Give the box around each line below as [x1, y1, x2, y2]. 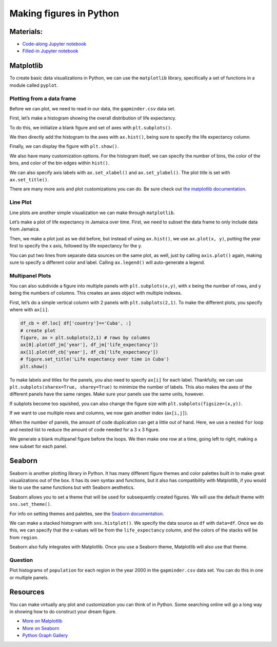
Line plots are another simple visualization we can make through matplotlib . [9, 210, 175, 216]
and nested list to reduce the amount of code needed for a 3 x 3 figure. [9, 426, 160, 432]
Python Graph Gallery [22, 632, 68, 639]
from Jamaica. [9, 226, 41, 232]
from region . [9, 534, 38, 540]
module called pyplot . [9, 82, 58, 88]
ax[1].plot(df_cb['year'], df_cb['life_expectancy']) [20, 349, 159, 355]
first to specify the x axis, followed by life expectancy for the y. [9, 243, 142, 249]
